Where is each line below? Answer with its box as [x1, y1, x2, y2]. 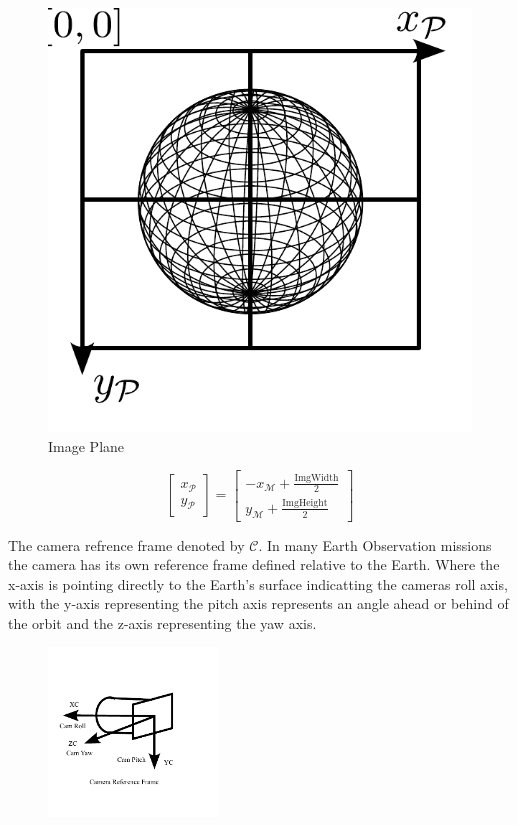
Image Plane [48, 435, 125, 456]
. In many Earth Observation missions [258, 534, 492, 555]
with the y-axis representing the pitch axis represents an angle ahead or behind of [8, 593, 509, 614]
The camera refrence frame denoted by [8, 534, 245, 555]
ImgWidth [294, 473, 339, 484]
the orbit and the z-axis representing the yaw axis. [8, 612, 317, 633]
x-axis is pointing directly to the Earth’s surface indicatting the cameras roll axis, [8, 573, 508, 594]
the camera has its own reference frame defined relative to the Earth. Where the [8, 554, 500, 575]
